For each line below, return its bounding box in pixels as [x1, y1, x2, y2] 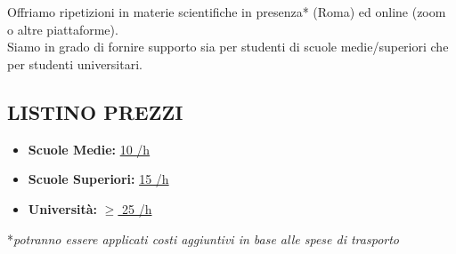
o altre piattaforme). [7, 20, 118, 38]
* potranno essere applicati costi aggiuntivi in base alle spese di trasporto [7, 229, 399, 248]
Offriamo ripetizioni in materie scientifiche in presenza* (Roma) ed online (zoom [7, 3, 446, 21]
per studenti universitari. [7, 54, 142, 73]
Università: [28, 199, 98, 218]
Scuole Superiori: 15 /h [28, 170, 169, 188]
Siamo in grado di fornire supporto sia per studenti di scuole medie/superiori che [7, 37, 449, 56]
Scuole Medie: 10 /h [28, 139, 151, 158]
